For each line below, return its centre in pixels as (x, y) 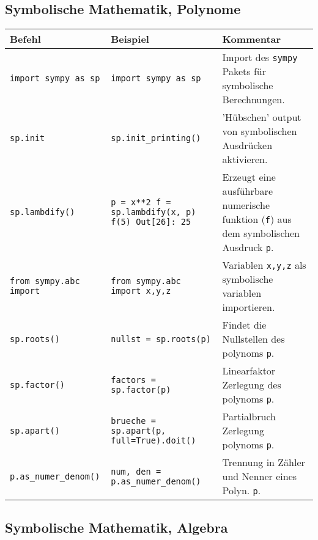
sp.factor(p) (141, 389)
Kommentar (252, 39)
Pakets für (244, 71)
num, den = (136, 471)
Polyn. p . (242, 491)
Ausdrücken (247, 145)
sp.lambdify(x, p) (153, 212)
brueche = (133, 421)
